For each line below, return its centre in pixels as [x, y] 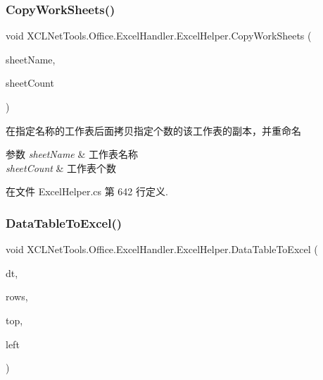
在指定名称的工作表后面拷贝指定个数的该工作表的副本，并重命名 [153, 130]
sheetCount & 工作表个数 [61, 167]
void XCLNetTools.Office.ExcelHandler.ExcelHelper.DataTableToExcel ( [162, 249]
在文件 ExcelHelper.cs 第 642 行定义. [87, 191]
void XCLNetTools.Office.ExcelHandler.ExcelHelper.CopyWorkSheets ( [159, 36]
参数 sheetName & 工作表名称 [72, 154]
